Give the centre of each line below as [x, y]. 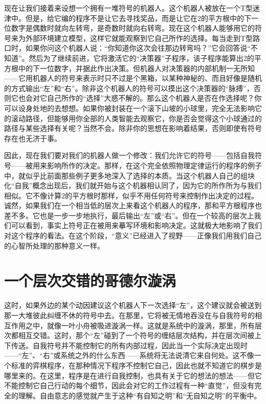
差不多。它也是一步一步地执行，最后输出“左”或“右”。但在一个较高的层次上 [129, 215]
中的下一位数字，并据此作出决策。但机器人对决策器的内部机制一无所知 [136, 68]
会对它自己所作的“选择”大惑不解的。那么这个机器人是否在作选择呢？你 [143, 98]
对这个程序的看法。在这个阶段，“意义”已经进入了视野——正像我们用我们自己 [133, 235]
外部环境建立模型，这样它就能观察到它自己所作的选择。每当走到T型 [139, 38]
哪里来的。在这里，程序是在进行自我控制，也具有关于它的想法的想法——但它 [133, 375]
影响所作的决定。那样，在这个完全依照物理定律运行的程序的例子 [154, 165]
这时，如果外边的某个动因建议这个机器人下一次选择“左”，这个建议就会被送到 [133, 305]
